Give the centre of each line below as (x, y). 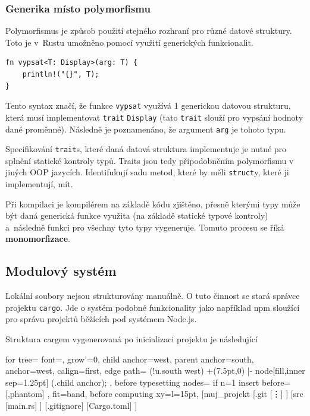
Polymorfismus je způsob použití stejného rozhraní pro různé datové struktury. (149, 31)
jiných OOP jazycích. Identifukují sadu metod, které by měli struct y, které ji (147, 172)
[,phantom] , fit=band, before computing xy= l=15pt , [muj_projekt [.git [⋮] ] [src (154, 394)
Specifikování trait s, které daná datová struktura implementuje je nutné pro (146, 149)
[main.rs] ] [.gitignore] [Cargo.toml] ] (71, 406)
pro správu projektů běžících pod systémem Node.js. (101, 319)
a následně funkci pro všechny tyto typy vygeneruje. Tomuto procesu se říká (145, 227)
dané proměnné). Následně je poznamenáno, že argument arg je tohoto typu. (146, 129)
